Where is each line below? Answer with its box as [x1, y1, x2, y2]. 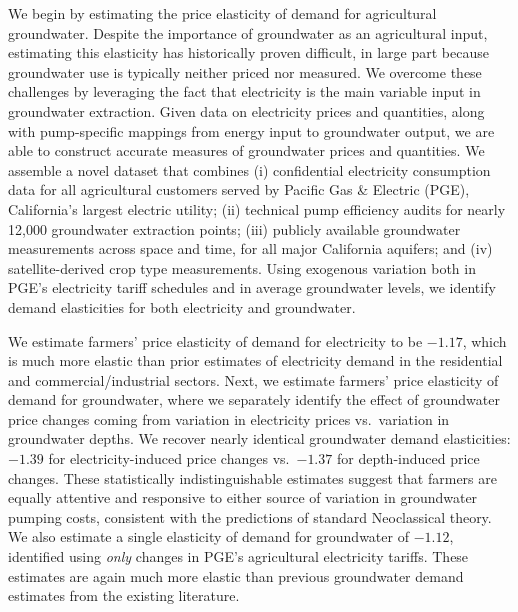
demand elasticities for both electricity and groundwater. [8, 296, 356, 317]
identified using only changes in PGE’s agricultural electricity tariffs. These [8, 546, 469, 567]
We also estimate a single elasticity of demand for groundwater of [8, 526, 409, 547]
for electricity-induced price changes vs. [48, 448, 290, 469]
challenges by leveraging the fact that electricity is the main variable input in [8, 81, 481, 102]
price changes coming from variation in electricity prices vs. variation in [8, 408, 450, 429]
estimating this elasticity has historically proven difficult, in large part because [8, 42, 489, 63]
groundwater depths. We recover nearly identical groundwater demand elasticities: [8, 428, 511, 449]
